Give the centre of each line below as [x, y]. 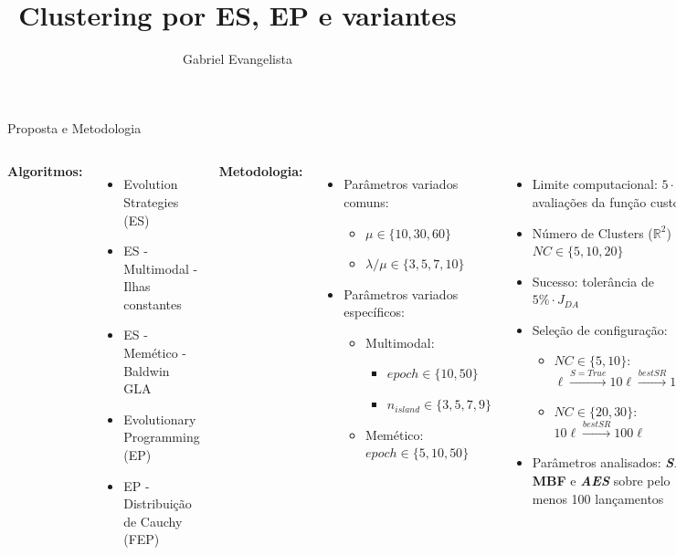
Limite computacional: [595, 184]
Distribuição [158, 503]
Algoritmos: [45, 171]
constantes [153, 304]
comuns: [366, 201]
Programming [162, 437]
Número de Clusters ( [592, 232]
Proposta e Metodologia [74, 127]
